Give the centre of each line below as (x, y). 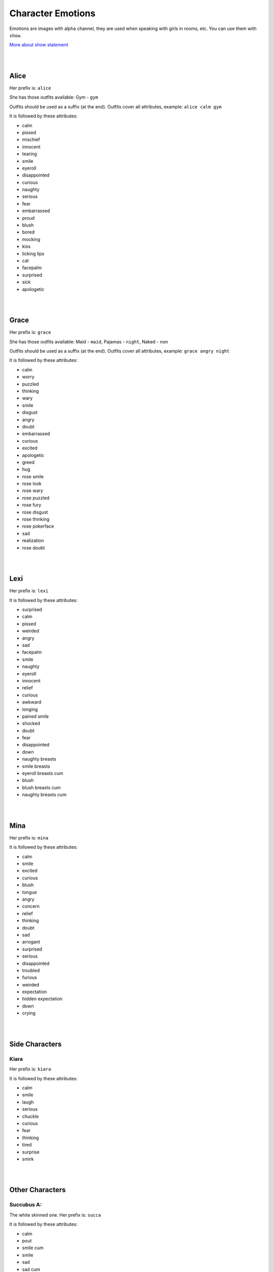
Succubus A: (26, 1205)
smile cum (33, 1248)
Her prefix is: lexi (29, 591)
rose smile (33, 476)
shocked (31, 724)
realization (33, 541)
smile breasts (36, 766)
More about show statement (39, 45)
